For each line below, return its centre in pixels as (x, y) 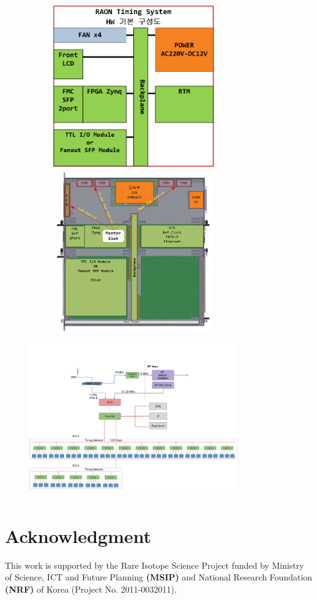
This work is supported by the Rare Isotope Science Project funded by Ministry (155, 565)
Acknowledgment (78, 535)
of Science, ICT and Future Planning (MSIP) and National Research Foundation (159, 577)
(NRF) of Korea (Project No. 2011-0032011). (91, 589)
